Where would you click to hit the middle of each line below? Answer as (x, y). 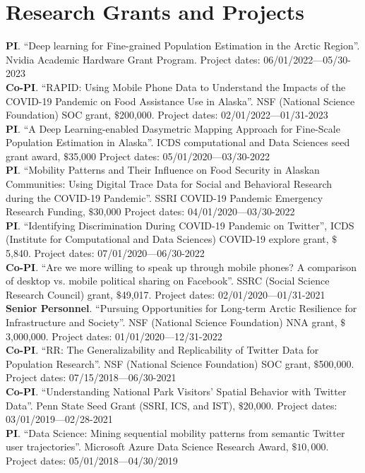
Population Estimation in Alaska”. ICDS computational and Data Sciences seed (178, 142)
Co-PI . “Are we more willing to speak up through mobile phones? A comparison (181, 267)
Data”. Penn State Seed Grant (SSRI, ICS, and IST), (121, 405)
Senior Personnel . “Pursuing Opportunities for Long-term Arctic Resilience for (181, 308)
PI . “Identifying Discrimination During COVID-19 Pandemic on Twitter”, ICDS (180, 225)
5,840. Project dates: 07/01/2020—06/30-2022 (105, 253)
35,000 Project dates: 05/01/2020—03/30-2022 (169, 156)
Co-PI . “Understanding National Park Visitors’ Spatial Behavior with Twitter (176, 391)
